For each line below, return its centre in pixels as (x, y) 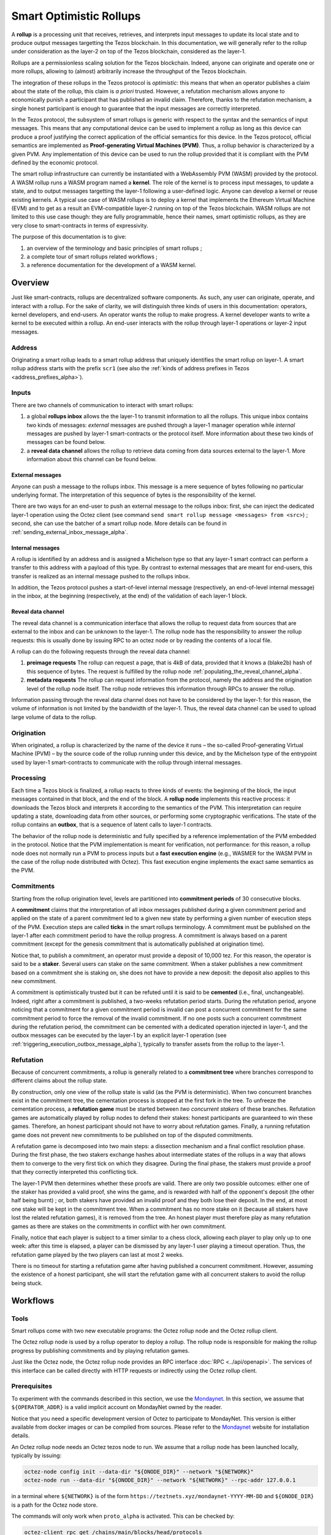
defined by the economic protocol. (55, 163)
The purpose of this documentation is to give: (69, 237)
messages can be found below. (66, 442)
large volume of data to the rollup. (54, 717)
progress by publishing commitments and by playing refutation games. (101, 1350)
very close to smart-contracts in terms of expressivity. (80, 225)
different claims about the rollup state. (59, 1081)
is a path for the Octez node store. (55, 1505)
